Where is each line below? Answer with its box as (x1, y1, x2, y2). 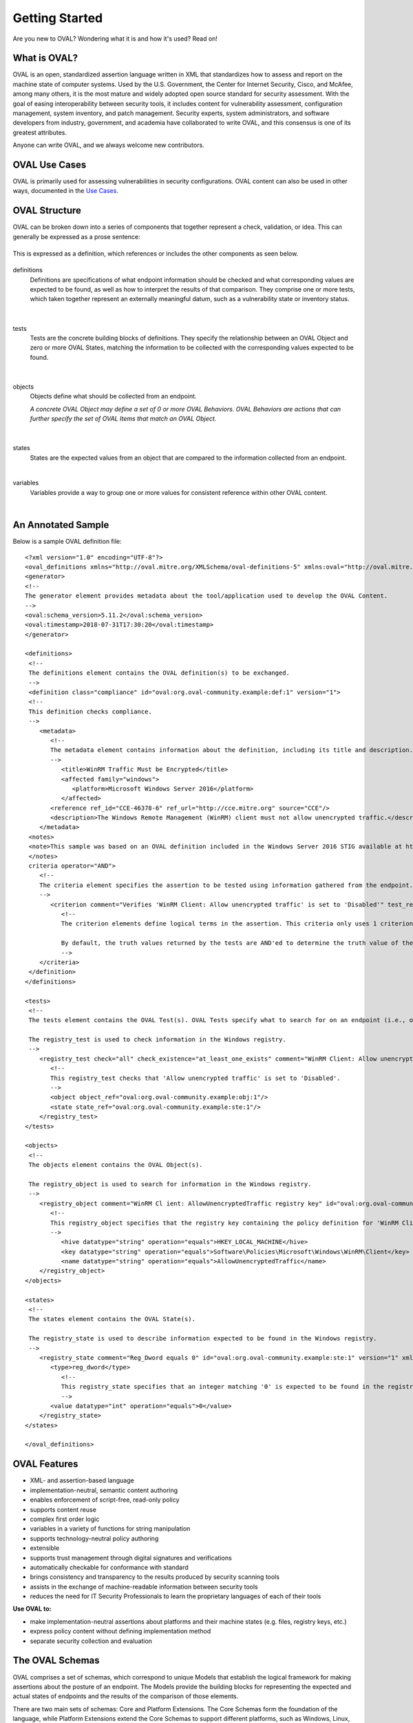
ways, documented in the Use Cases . (12, 187, 118, 195)
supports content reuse (30, 1505, 96, 1513)
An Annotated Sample (12, 519, 109, 531)
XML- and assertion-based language (30, 1476, 134, 1485)
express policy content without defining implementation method (30, 1627, 211, 1635)
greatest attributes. (12, 128, 67, 136)
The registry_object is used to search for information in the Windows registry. (28, 1180, 312, 1188)
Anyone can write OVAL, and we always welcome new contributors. (12, 141, 204, 150)
